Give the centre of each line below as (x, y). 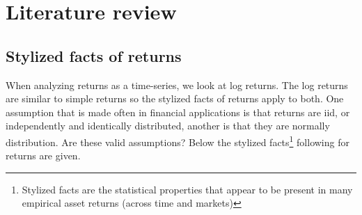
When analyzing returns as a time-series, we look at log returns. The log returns (177, 85)
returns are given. (43, 156)
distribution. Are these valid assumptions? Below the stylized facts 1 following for (178, 141)
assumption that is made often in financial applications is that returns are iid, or (178, 112)
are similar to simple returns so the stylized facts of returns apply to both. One (175, 98)
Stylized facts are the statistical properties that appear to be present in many (187, 189)
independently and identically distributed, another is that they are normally (168, 126)
